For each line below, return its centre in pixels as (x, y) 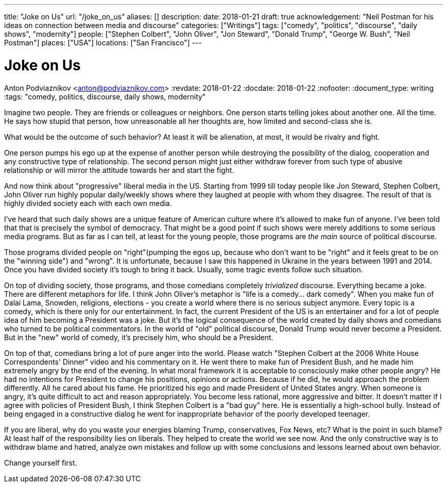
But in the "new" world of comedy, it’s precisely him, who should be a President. (139, 337)
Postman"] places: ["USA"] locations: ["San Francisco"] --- (103, 43)
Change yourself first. (41, 463)
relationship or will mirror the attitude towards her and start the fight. (119, 170)
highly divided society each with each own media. (88, 203)
